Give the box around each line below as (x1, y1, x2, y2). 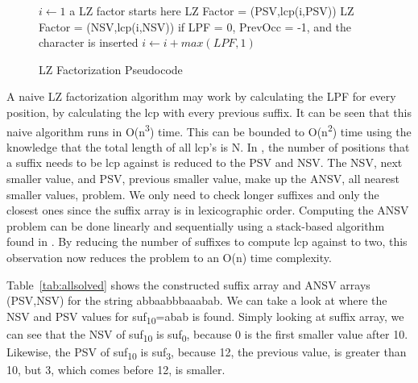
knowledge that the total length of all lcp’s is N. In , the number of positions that (6, 138, 410, 155)
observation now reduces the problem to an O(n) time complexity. (6, 248, 332, 265)
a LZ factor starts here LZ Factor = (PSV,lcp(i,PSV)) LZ (69, 2, 354, 19)
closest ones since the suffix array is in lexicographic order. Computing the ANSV (6, 202, 409, 219)
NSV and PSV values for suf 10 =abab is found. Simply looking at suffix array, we (6, 307, 404, 327)
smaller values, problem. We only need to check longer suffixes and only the (6, 185, 379, 202)
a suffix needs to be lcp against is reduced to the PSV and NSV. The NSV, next (6, 154, 403, 171)
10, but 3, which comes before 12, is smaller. (6, 361, 226, 378)
